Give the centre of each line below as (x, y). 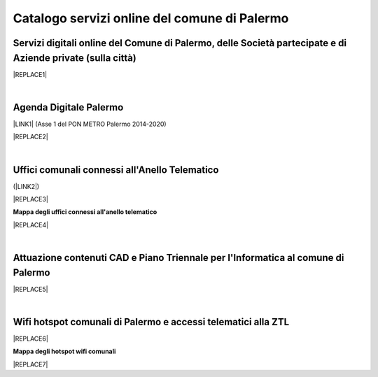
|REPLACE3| (31, 199)
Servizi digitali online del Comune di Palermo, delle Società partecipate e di (180, 43)
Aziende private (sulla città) (75, 58)
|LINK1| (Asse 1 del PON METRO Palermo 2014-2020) (90, 124)
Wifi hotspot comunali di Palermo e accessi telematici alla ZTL (151, 322)
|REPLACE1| (30, 74)
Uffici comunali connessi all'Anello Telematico (116, 170)
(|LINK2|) (26, 186)
